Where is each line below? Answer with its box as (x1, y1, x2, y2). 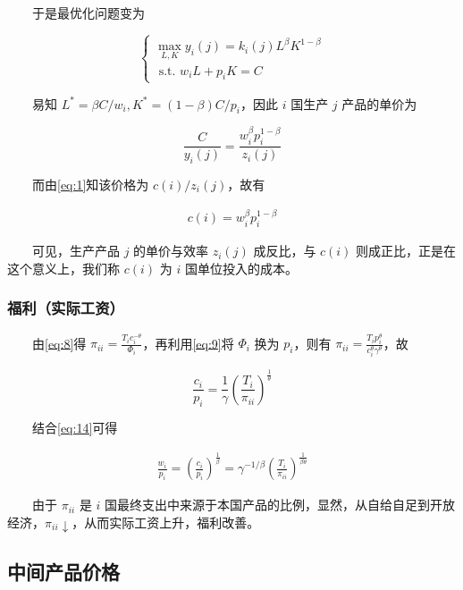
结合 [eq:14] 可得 (31, 418, 118, 437)
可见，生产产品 (31, 241, 120, 260)
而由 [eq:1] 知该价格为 (31, 174, 149, 193)
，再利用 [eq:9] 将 (142, 333, 234, 352)
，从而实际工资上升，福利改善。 (72, 512, 260, 531)
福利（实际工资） (7, 297, 124, 319)
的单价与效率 (133, 241, 209, 260)
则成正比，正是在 (356, 241, 457, 260)
